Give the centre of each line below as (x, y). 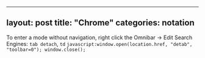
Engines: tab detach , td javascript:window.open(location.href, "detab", (99, 43)
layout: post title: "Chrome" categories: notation (100, 23)
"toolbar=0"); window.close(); (46, 50)
